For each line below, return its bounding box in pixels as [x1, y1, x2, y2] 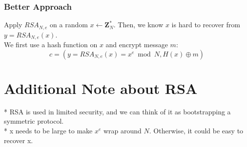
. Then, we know [113, 19, 164, 30]
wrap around [103, 126, 142, 136]
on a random [50, 19, 88, 30]
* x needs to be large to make [4, 126, 93, 136]
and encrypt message [105, 39, 168, 50]
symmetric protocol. [4, 116, 64, 126]
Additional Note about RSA [4, 78, 198, 98]
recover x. [4, 135, 33, 145]
